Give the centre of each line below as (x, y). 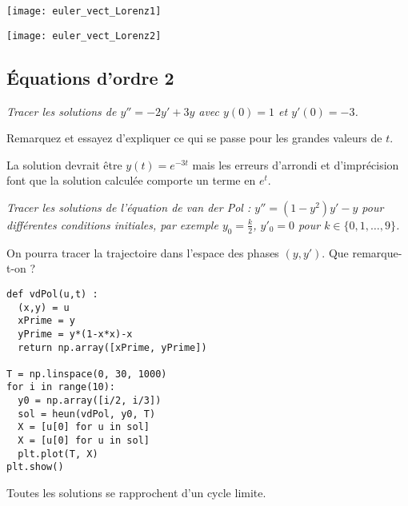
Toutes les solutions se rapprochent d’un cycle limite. (136, 493)
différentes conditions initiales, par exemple (112, 224)
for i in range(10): (61, 387)
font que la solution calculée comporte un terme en (131, 180)
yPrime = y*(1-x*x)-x (75, 334)
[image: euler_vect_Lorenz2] (84, 36)
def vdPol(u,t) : (52, 294)
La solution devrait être (64, 164)
